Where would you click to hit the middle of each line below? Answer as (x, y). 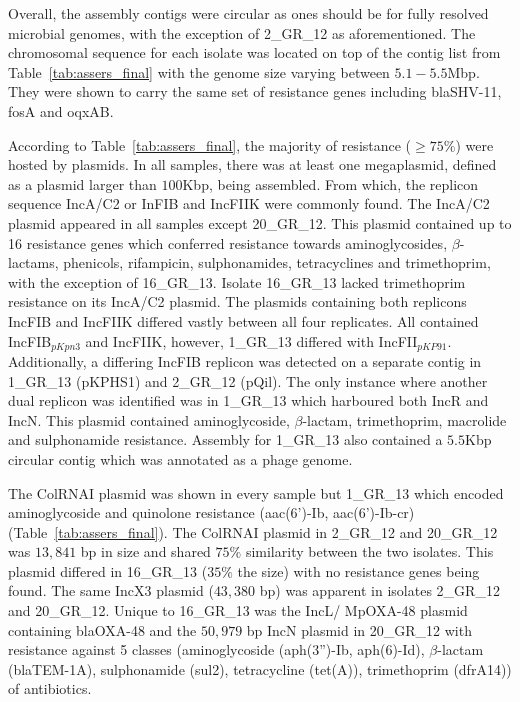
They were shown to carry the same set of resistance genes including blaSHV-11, (255, 91)
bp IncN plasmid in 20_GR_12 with (359, 629)
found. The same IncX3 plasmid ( (111, 590)
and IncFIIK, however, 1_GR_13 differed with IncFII (251, 340)
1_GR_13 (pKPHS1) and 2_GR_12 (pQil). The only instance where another (248, 380)
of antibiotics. (50, 688)
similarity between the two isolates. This (369, 551)
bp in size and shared (145, 551)
